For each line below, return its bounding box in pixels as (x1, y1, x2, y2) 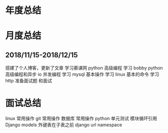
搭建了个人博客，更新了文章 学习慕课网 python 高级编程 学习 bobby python (5, 65, 163, 71)
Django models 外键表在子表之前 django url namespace (5, 122, 123, 128)
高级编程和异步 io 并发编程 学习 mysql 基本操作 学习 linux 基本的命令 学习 (5, 71, 159, 77)
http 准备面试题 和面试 (5, 78, 52, 84)
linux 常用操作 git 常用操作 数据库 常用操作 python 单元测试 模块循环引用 (5, 116, 157, 122)
